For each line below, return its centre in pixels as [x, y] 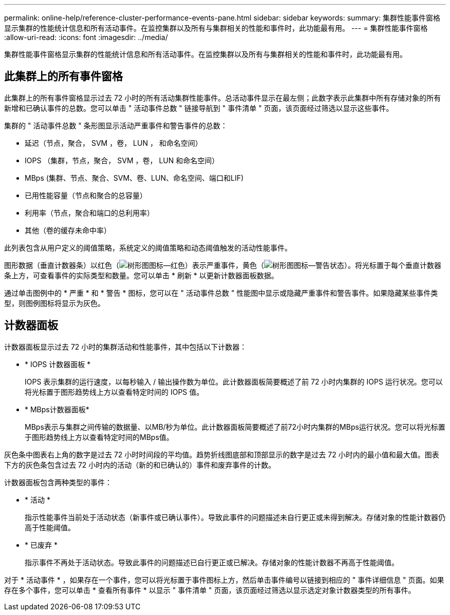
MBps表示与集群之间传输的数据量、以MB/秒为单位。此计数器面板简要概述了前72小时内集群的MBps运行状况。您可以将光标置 [235, 427]
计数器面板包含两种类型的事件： [58, 482]
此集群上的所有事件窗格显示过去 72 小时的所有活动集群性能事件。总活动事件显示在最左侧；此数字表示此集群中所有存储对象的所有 [223, 98]
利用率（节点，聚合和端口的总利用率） [89, 213]
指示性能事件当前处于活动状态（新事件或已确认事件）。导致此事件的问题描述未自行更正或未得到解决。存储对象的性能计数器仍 [235, 517]
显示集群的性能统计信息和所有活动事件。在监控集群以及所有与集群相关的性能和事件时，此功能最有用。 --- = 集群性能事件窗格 [216, 28]
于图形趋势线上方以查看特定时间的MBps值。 [99, 437]
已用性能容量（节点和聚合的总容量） [86, 195]
